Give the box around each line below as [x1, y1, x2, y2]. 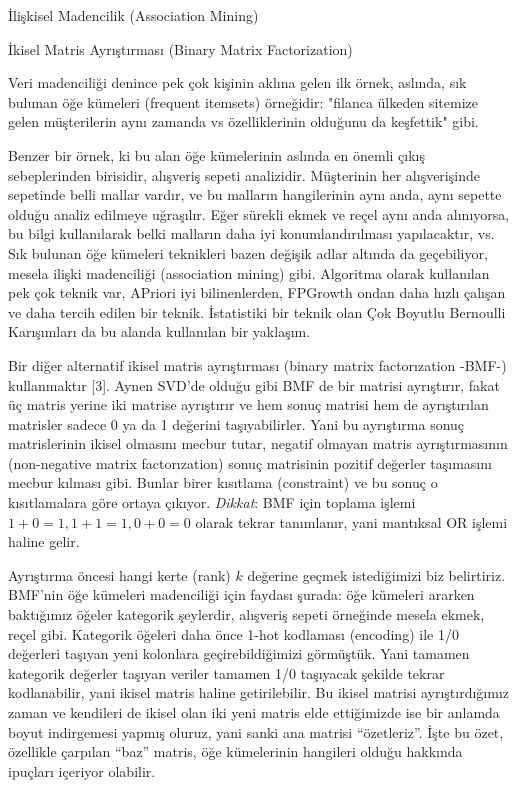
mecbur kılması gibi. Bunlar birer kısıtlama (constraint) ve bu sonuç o [8, 472, 438, 493]
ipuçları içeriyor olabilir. [8, 760, 156, 781]
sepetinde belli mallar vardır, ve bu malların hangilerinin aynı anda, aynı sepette [8, 184, 502, 205]
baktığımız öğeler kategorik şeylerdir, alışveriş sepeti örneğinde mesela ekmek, [8, 604, 485, 625]
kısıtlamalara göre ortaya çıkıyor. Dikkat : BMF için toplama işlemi [8, 492, 416, 513]
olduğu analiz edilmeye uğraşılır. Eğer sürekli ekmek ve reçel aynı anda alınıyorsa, [8, 203, 510, 224]
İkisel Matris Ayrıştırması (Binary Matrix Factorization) [8, 38, 353, 59]
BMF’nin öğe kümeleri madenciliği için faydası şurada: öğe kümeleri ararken [8, 584, 475, 605]
